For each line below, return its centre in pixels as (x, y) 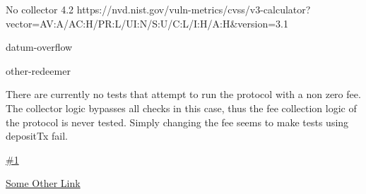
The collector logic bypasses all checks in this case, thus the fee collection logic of (181, 108)
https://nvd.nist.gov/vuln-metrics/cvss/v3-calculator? (194, 9)
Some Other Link (43, 183)
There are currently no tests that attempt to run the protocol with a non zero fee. (183, 94)
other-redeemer (38, 70)
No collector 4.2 (40, 9)
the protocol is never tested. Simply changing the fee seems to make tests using (177, 122)
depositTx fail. (37, 136)
